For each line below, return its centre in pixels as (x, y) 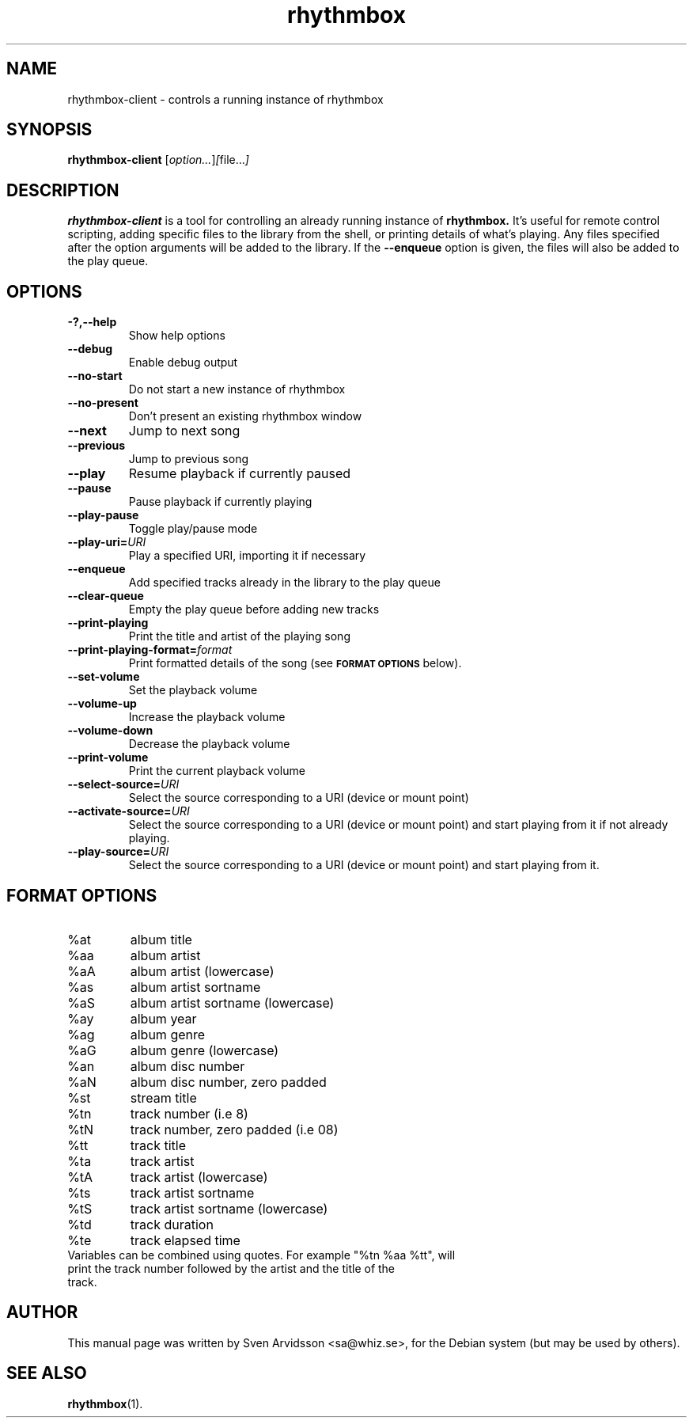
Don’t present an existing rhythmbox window (245, 416)
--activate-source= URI (129, 811)
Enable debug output (183, 363)
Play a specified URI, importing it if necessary (247, 556)
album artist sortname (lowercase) (232, 1002)
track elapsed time (185, 1240)
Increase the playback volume (207, 717)
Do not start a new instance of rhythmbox (237, 389)
